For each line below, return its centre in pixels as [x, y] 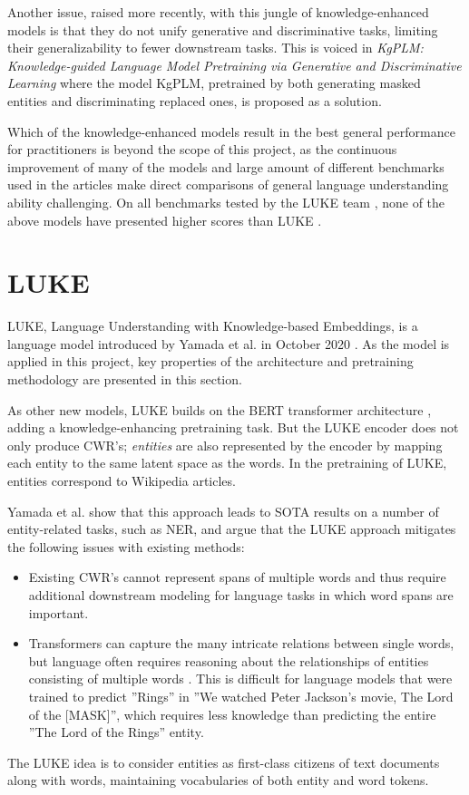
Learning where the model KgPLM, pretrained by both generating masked [214, 83]
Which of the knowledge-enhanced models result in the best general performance [231, 131]
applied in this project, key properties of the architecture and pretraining [210, 361]
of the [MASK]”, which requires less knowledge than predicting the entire [232, 714]
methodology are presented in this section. [125, 379]
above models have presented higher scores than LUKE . [165, 220]
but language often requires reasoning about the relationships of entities [229, 660]
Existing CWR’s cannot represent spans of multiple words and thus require [237, 577]
